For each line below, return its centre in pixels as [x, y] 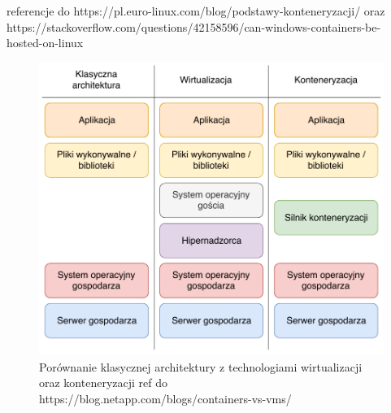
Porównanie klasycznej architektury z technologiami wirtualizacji [201, 366]
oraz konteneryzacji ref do [104, 383]
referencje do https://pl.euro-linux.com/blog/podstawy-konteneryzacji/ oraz [196, 11]
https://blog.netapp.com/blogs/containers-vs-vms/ [165, 398]
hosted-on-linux [45, 43]
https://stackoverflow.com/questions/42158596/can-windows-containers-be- [194, 26]
